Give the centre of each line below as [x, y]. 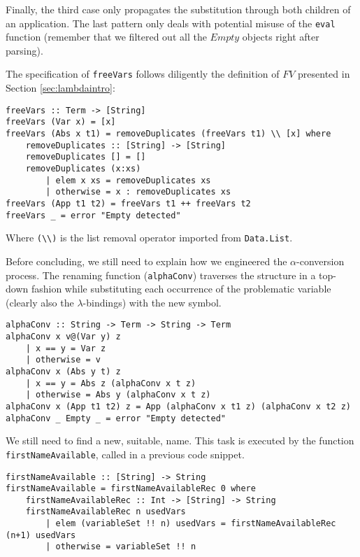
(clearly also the [40, 302]
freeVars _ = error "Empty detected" [93, 215]
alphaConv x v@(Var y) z [63, 337]
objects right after [281, 37]
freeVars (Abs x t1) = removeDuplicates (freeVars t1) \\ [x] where [168, 134]
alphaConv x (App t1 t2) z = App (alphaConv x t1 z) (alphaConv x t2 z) [178, 406]
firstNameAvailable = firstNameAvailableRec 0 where [131, 489]
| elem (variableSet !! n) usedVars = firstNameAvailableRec [191, 524]
